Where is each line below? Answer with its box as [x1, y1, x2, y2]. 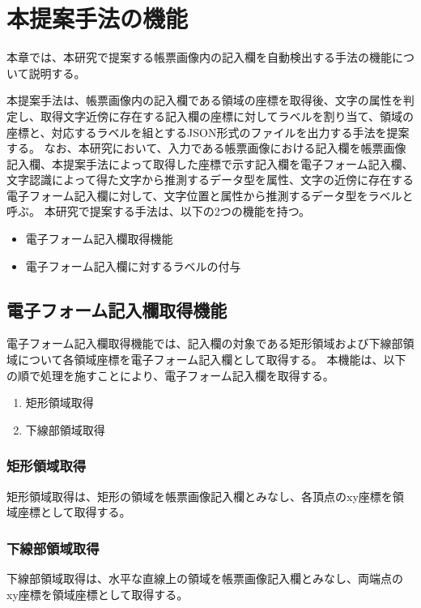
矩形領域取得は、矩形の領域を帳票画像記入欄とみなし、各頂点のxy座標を [6, 487, 393, 504]
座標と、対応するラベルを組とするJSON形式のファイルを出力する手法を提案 [6, 123, 410, 140]
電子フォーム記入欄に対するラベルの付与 [25, 257, 241, 274]
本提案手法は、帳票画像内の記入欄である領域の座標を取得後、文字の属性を [6, 92, 403, 109]
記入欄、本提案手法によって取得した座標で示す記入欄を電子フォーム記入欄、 [6, 155, 414, 172]
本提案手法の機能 [6, 2, 189, 35]
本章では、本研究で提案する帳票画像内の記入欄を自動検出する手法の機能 [6, 49, 392, 66]
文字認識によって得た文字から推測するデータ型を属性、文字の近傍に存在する [6, 171, 414, 188]
